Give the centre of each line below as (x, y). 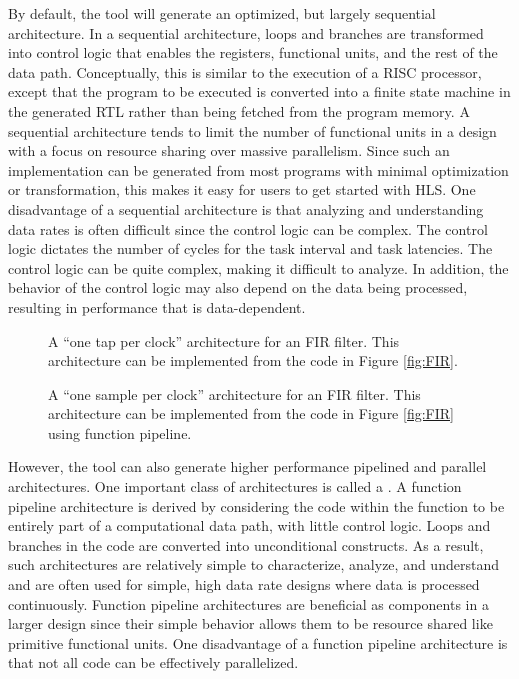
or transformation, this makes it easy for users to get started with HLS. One (242, 189)
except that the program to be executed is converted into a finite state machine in (259, 91)
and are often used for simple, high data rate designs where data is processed (244, 584)
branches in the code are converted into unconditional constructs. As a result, (246, 544)
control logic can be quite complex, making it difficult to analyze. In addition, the (258, 267)
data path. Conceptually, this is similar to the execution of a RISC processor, (245, 71)
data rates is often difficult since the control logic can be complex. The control (248, 228)
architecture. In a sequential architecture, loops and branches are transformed (246, 32)
